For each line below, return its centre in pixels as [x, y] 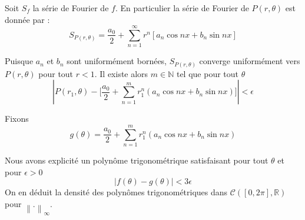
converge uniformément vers [250, 61]
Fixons [17, 119]
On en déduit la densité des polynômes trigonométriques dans [116, 192]
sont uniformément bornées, [117, 61]
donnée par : [27, 19]
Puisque [19, 61]
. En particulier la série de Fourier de [182, 8]
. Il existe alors [121, 73]
